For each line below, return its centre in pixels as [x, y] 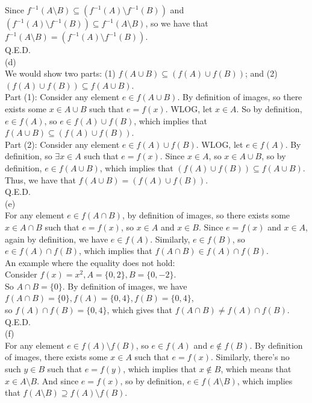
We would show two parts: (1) [60, 73]
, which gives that [140, 310]
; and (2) [261, 73]
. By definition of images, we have [125, 286]
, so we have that [177, 23]
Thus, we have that [40, 179]
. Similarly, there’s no [250, 357]
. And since [58, 380]
